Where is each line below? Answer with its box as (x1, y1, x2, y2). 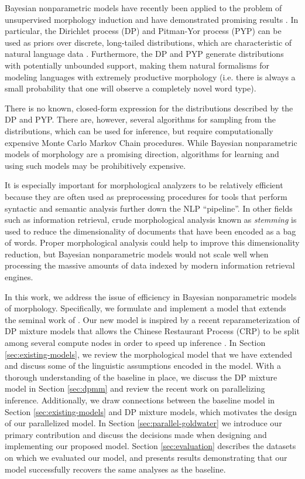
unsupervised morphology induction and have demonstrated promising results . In (5, 13, 299, 25)
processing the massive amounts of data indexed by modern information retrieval (5, 259, 295, 271)
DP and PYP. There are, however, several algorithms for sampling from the (5, 113, 276, 125)
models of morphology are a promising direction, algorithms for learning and (5, 148, 279, 160)
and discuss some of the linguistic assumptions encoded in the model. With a (5, 359, 281, 372)
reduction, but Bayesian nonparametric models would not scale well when (5, 247, 269, 260)
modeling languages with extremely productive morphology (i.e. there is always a (5, 70, 296, 83)
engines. (5, 271, 33, 283)
